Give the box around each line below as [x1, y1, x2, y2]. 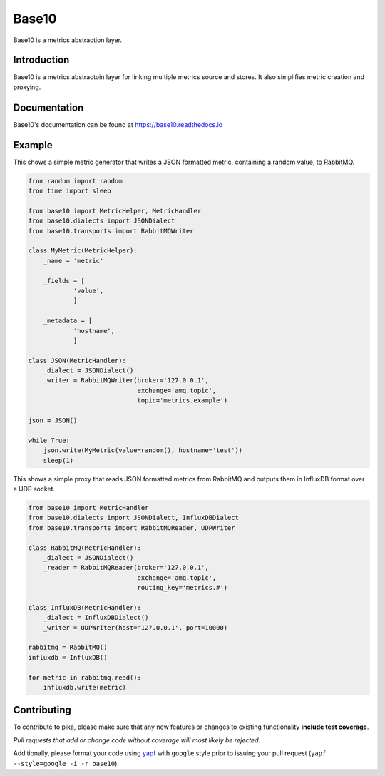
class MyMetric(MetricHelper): [28, 247, 138, 255]
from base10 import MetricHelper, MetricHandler [28, 207, 202, 215]
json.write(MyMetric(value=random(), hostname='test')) [43, 446, 243, 454]
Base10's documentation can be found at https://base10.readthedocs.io [13, 120, 223, 128]
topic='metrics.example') [137, 397, 228, 404]
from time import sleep [28, 187, 112, 195]
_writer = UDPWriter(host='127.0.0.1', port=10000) [43, 623, 228, 631]
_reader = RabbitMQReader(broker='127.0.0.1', [43, 563, 210, 572]
